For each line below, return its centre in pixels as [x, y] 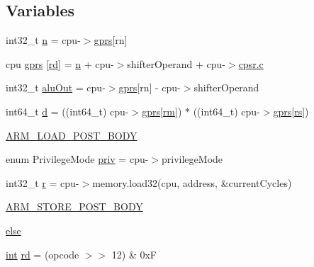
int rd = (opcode [43, 254]
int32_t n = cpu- [43, 40]
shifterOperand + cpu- [176, 63]
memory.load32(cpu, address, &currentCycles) [192, 182]
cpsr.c [251, 63]
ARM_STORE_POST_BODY [74, 206]
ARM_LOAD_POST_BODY [72, 135]
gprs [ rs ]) [291, 111]
